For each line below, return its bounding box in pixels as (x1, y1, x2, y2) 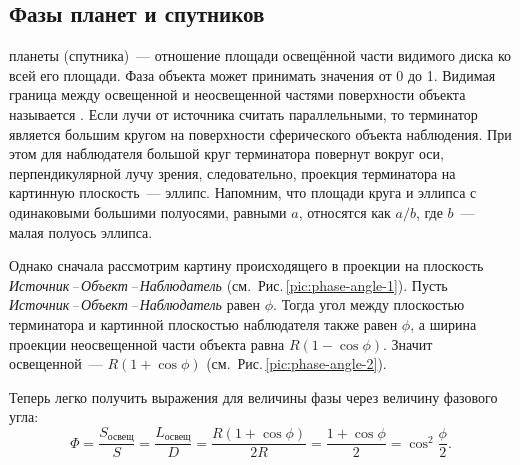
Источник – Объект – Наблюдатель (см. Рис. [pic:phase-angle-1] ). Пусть (9, 274, 448, 295)
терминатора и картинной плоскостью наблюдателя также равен (9, 313, 398, 334)
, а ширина (410, 313, 477, 334)
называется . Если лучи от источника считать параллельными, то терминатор (9, 103, 478, 124)
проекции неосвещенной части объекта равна (9, 333, 285, 354)
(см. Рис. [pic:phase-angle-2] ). (206, 353, 387, 374)
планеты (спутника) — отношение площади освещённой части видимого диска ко (9, 45, 511, 66)
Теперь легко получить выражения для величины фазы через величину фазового (9, 386, 498, 407)
